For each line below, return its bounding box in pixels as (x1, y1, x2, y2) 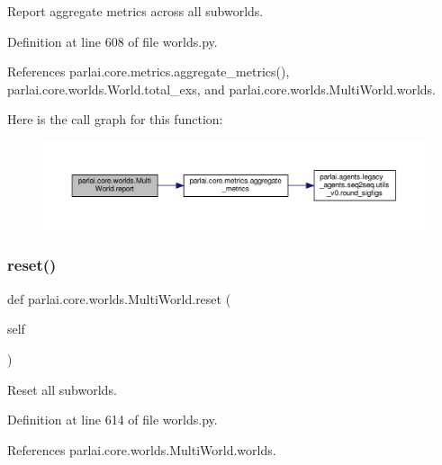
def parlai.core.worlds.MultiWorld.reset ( (7, 289, 231, 308)
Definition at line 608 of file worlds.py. (7, 31, 218, 50)
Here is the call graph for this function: (7, 110, 223, 129)
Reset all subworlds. (7, 380, 117, 398)
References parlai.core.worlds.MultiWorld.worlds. (7, 440, 276, 459)
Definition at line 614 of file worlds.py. (7, 410, 218, 429)
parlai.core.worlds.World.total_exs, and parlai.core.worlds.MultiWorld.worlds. (7, 79, 436, 98)
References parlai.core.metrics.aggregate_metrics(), (7, 62, 290, 81)
